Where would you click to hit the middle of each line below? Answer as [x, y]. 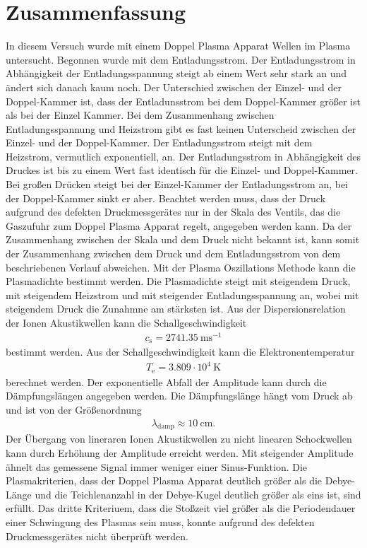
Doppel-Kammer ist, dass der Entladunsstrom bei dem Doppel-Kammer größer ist [183, 101]
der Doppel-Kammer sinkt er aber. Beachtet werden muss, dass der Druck [166, 198]
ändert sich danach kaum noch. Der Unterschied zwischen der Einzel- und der [174, 87]
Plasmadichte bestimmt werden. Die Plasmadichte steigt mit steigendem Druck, [178, 281]
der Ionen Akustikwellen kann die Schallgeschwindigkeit [126, 322]
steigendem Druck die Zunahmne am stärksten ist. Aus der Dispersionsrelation [176, 309]
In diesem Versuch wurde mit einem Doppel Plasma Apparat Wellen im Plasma [178, 46]
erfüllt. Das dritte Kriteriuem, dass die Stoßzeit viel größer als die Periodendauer [181, 508]
